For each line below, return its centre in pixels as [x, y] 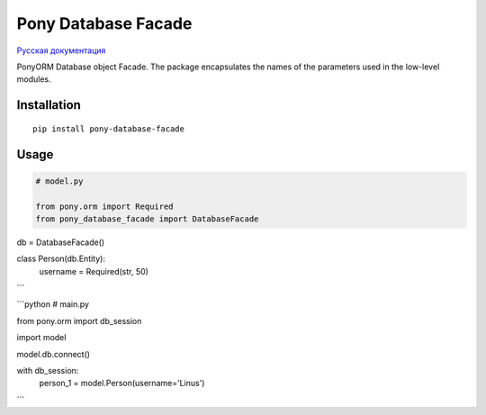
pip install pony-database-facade [108, 129]
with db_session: [48, 371]
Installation [49, 105]
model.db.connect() [53, 354]
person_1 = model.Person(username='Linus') [122, 383]
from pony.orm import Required [105, 206]
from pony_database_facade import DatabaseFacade [147, 219]
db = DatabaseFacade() [61, 242]
